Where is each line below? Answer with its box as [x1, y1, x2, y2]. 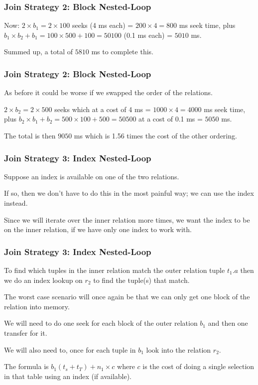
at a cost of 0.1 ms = [138, 114, 203, 124]
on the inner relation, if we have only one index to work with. [4, 224, 192, 235]
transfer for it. [4, 327, 47, 338]
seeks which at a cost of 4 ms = [54, 104, 151, 114]
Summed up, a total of [4, 46, 73, 57]
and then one [208, 318, 248, 328]
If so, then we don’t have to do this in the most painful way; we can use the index [4, 188, 254, 198]
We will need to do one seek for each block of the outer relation [4, 318, 198, 328]
